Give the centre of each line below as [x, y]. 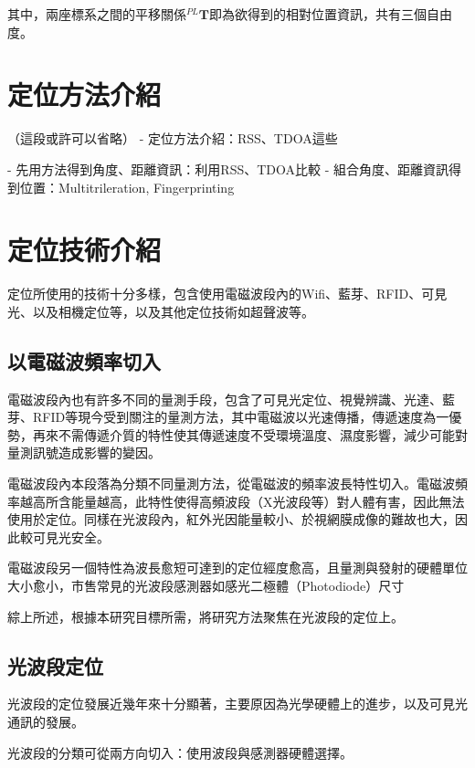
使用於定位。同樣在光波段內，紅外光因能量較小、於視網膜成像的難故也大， [231, 519]
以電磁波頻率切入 [84, 360]
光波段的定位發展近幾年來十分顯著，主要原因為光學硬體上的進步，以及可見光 [237, 704]
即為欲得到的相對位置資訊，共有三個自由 [330, 14]
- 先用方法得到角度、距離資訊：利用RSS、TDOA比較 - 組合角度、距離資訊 [228, 168]
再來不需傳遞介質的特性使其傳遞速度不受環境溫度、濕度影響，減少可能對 [250, 434]
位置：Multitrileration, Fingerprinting [127, 187]
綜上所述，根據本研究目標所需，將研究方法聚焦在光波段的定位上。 [206, 616]
